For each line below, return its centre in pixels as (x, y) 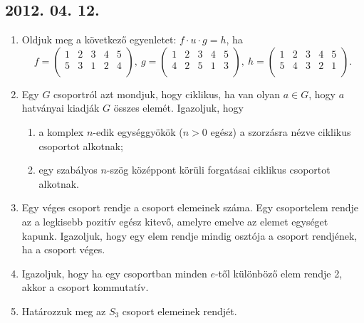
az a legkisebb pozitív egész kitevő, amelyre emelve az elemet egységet (175, 221)
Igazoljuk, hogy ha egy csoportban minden (114, 273)
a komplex (61, 131)
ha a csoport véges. (63, 249)
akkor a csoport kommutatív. (85, 287)
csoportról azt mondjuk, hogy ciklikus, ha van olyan (167, 94)
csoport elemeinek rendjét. (180, 311)
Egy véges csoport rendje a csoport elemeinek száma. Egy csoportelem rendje (190, 207)
